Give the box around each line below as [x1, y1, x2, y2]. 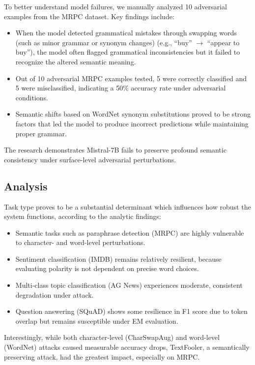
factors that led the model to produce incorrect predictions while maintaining [15, 118, 249, 128]
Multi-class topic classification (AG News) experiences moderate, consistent [15, 280, 243, 290]
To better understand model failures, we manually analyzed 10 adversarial [4, 1, 227, 11]
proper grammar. [15, 128, 67, 138]
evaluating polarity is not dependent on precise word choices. [15, 263, 199, 274]
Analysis [4, 178, 48, 193]
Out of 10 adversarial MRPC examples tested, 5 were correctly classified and [15, 73, 247, 83]
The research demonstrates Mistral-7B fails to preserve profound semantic [4, 145, 227, 155]
